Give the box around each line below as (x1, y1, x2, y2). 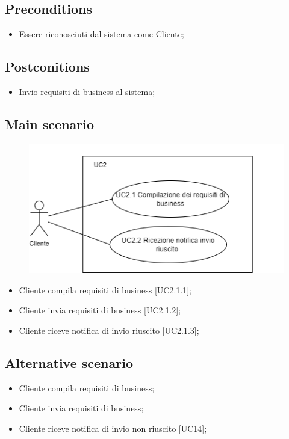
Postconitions (5, 57, 90, 76)
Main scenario (5, 114, 95, 133)
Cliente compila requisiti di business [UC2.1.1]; (19, 283, 191, 296)
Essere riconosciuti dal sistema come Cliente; (19, 28, 184, 40)
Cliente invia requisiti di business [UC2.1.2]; (19, 304, 181, 316)
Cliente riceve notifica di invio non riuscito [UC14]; (19, 422, 207, 434)
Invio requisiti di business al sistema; (19, 85, 155, 97)
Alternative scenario (5, 353, 134, 372)
